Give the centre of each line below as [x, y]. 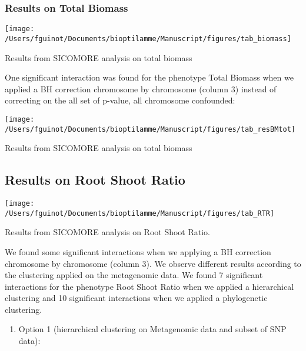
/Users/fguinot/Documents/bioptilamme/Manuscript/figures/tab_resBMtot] [150, 129]
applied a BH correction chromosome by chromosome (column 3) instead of [141, 88]
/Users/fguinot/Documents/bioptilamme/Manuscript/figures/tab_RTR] [140, 213]
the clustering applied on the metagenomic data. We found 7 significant [134, 275]
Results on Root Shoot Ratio [95, 180]
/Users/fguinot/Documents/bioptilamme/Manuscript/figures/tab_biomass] [148, 39]
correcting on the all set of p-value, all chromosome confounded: [120, 100]
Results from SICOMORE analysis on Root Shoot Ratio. [108, 232]
